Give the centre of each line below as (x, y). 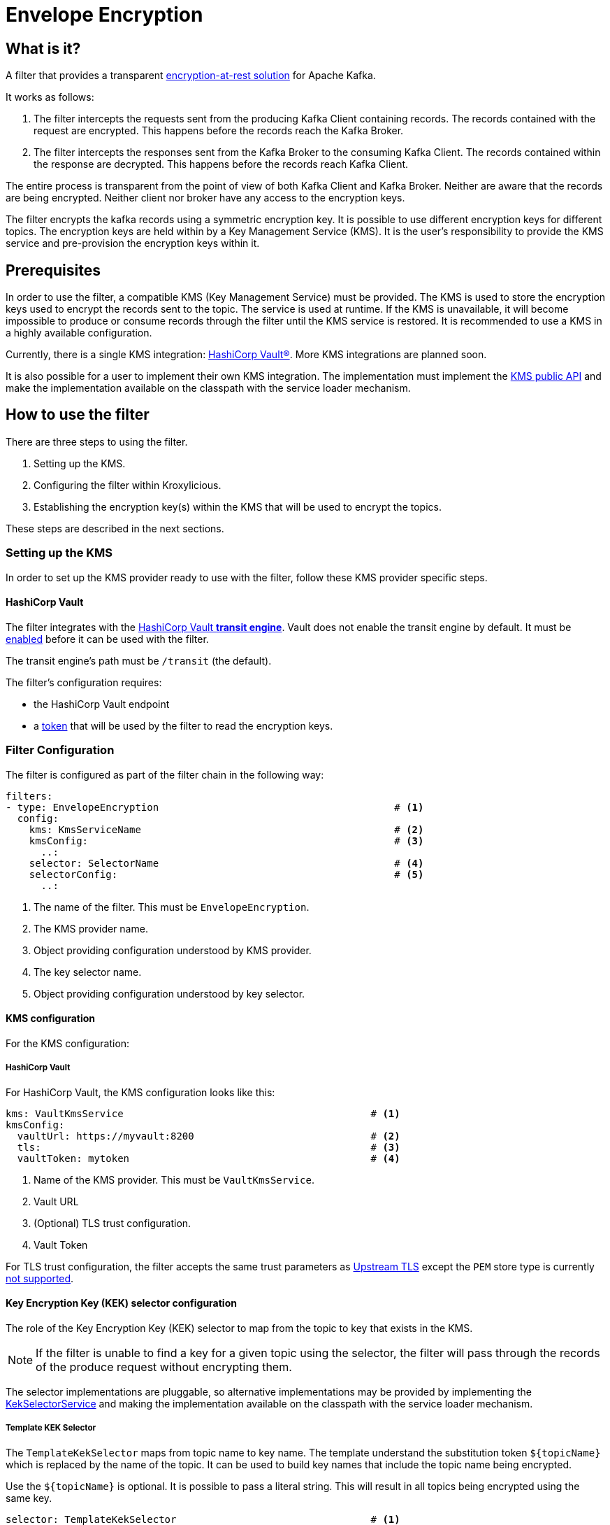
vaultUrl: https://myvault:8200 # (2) (209, 1136)
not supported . (40, 1278)
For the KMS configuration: (68, 1043)
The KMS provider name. (91, 928)
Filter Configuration (60, 750)
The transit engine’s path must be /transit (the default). (139, 660)
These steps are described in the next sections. (115, 528)
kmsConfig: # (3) (226, 840)
